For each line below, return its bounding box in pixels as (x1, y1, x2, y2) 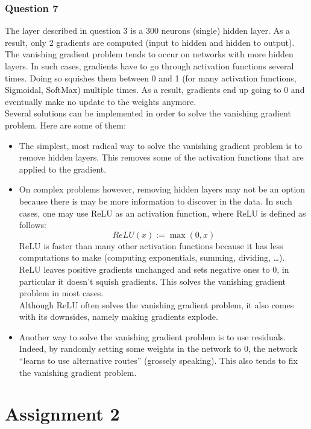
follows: (19, 218, 46, 231)
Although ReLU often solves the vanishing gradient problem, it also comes (19, 298, 294, 311)
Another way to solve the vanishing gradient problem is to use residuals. (19, 330, 286, 343)
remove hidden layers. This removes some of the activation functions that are (19, 151, 304, 164)
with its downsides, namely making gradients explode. (19, 310, 218, 323)
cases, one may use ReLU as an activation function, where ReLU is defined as (19, 206, 306, 219)
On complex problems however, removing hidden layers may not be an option (19, 183, 306, 195)
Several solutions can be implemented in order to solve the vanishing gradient (5, 107, 291, 119)
